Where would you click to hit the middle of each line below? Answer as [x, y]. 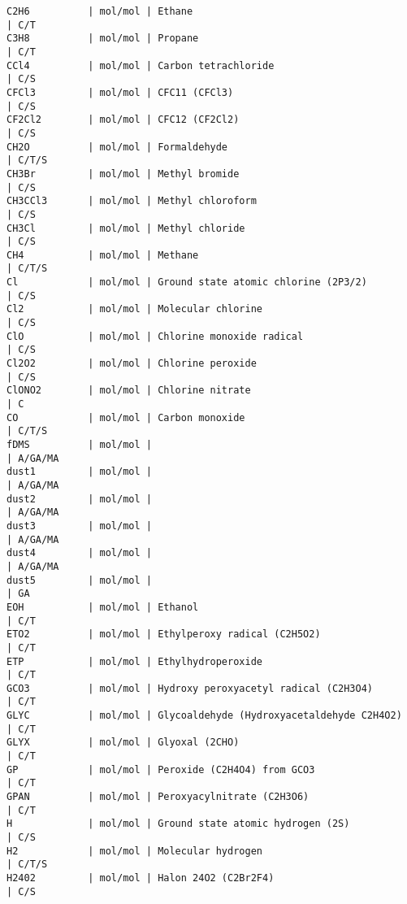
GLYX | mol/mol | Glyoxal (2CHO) [123, 743]
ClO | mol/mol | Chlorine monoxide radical [155, 336]
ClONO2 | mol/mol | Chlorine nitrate [129, 391]
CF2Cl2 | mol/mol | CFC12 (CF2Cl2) [123, 120]
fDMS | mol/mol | [79, 445]
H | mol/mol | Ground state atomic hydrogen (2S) [178, 824]
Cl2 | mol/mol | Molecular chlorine [134, 309]
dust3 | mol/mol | [79, 526]
